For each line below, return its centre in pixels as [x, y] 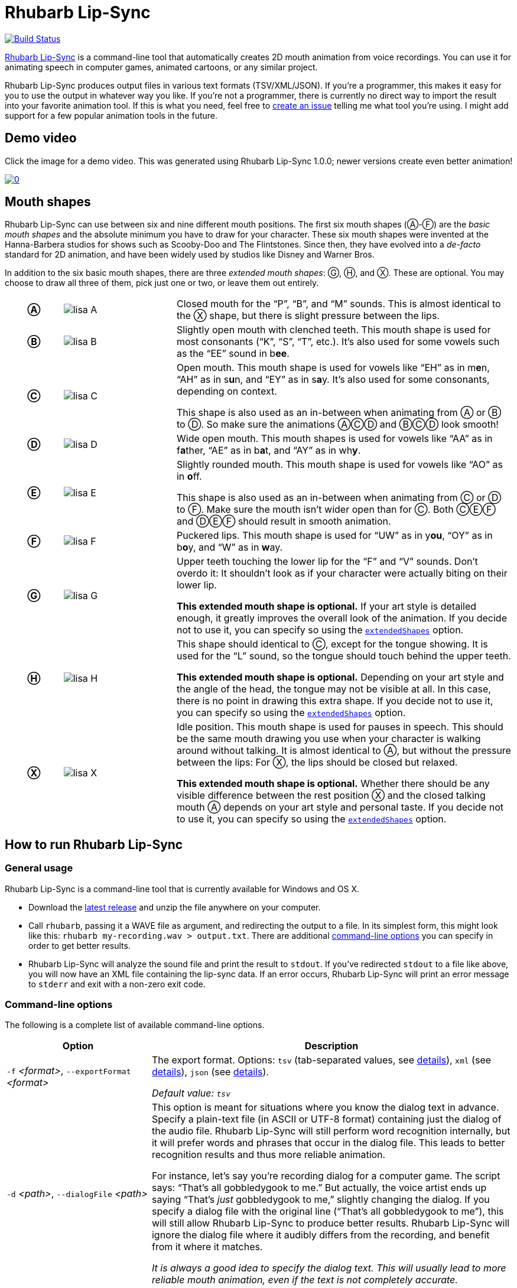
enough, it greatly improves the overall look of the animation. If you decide [342, 618]
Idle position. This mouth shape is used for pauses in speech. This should [340, 727]
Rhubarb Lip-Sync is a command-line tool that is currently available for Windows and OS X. [182, 889]
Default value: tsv [191, 1093]
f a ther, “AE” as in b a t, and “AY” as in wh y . [269, 451]
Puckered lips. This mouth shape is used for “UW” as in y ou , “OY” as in [334, 536]
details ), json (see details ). [210, 1072]
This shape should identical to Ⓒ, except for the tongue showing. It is [332, 644]
